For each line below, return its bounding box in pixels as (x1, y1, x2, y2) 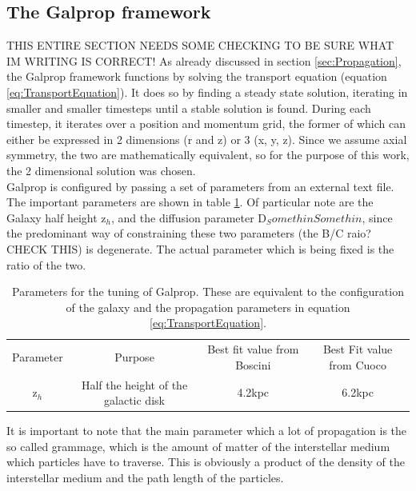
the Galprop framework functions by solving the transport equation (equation (6, 68, 387, 85)
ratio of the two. (6, 256, 86, 273)
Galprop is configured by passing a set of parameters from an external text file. (6, 178, 394, 194)
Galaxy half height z (6, 209, 106, 226)
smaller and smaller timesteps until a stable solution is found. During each (6, 99, 371, 116)
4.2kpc (237, 384, 270, 401)
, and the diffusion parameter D (111, 209, 267, 226)
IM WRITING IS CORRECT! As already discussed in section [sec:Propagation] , (6, 52, 402, 69)
